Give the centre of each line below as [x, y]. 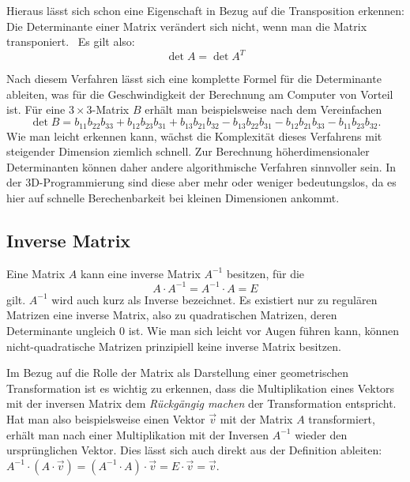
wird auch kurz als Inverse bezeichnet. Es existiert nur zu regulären [214, 299]
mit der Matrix [256, 418]
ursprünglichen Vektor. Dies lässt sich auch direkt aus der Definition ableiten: [194, 450]
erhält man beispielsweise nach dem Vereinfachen [263, 109]
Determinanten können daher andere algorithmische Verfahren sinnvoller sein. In [201, 166]
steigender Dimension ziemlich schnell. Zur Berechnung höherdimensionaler [188, 151]
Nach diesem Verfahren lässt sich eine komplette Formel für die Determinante [194, 79]
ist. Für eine [36, 109]
